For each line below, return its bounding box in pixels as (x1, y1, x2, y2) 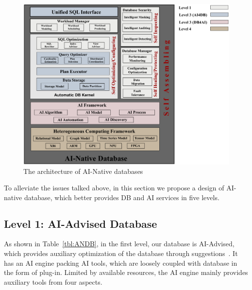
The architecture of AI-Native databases (23, 166, 143, 176)
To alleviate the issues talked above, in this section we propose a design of (4, 183, 224, 193)
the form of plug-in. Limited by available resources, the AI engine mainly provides (4, 267, 248, 277)
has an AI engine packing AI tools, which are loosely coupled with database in (4, 257, 237, 268)
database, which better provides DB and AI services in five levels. (24, 192, 219, 202)
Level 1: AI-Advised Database (4, 216, 157, 231)
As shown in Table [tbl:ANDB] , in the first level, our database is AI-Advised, (4, 239, 235, 249)
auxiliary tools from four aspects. (4, 276, 102, 287)
